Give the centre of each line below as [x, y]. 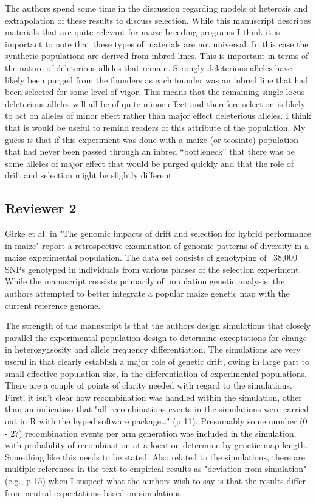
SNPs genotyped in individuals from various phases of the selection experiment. [153, 269]
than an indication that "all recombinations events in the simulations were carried [157, 409]
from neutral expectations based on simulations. [94, 492]
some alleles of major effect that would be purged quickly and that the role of [149, 163]
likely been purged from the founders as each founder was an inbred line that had [157, 79]
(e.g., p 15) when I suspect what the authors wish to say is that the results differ [155, 480]
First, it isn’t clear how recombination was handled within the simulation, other [153, 397]
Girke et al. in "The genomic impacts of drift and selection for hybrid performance [158, 234]
